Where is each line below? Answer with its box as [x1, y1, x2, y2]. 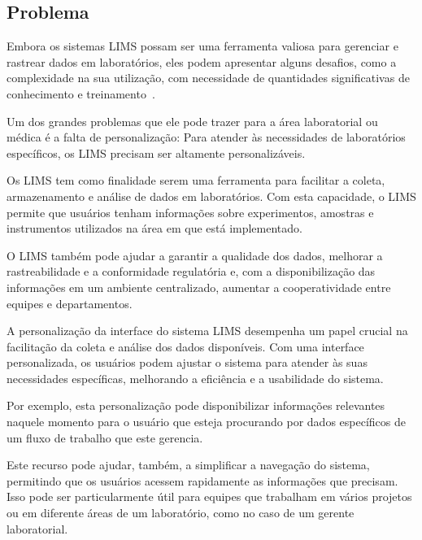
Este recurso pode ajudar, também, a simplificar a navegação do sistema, [7, 456, 370, 473]
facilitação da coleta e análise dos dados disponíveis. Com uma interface [7, 337, 364, 355]
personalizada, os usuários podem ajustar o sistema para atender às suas [7, 354, 368, 371]
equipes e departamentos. [7, 294, 133, 311]
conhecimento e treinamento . [7, 85, 155, 102]
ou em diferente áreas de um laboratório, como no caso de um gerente [7, 504, 355, 521]
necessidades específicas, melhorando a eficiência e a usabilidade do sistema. [7, 369, 384, 386]
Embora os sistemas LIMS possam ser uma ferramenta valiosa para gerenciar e [7, 37, 398, 54]
